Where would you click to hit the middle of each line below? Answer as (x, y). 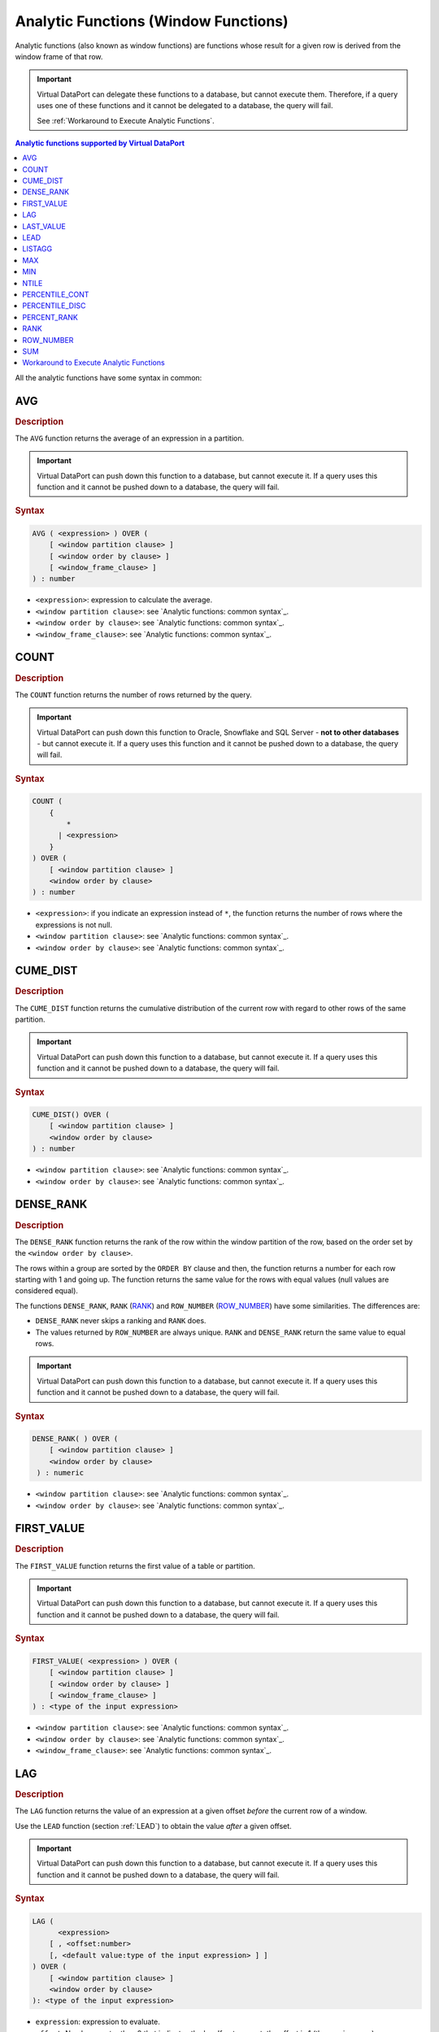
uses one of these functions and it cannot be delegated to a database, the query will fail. (185, 106)
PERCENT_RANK (50, 317)
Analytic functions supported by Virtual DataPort (100, 143)
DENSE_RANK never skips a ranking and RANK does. (121, 1321)
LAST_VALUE (44, 226)
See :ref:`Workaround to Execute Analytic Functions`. (126, 120)
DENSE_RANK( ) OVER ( (75, 1438)
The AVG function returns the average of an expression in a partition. (130, 438)
